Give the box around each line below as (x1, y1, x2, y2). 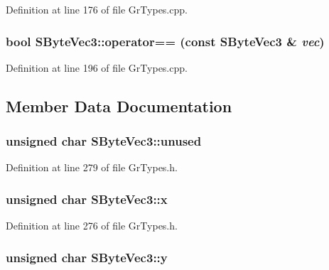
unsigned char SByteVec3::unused (6, 132, 202, 150)
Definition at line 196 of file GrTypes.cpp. (6, 60, 188, 75)
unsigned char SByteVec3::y (6, 248, 168, 266)
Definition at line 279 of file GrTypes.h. (6, 160, 178, 175)
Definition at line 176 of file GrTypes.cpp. (6, 2, 188, 16)
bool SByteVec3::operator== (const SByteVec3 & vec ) (6, 32, 325, 50)
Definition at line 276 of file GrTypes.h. (6, 218, 178, 233)
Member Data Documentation (6, 94, 232, 117)
